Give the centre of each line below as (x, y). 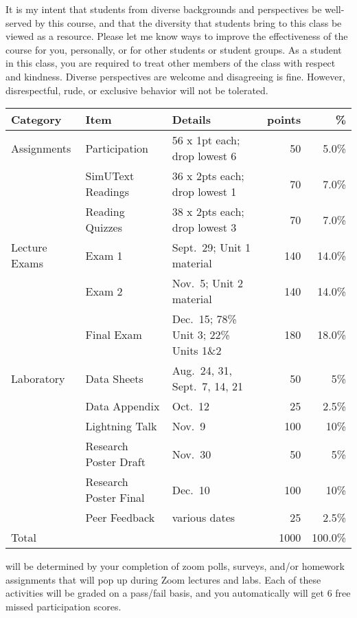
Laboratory (38, 378)
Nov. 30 (192, 454)
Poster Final (115, 498)
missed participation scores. (64, 606)
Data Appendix (123, 406)
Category (36, 120)
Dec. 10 (191, 489)
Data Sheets (114, 378)
